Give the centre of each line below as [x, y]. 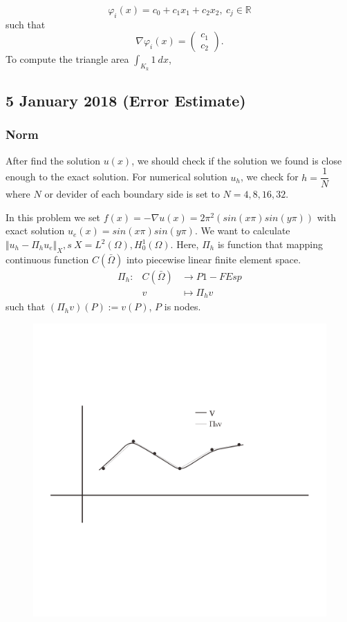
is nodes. [182, 307]
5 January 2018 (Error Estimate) [126, 100]
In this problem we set [53, 217]
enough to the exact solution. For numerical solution [116, 177]
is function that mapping [270, 244]
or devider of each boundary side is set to [132, 194]
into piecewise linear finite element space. [214, 259]
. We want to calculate [242, 230]
